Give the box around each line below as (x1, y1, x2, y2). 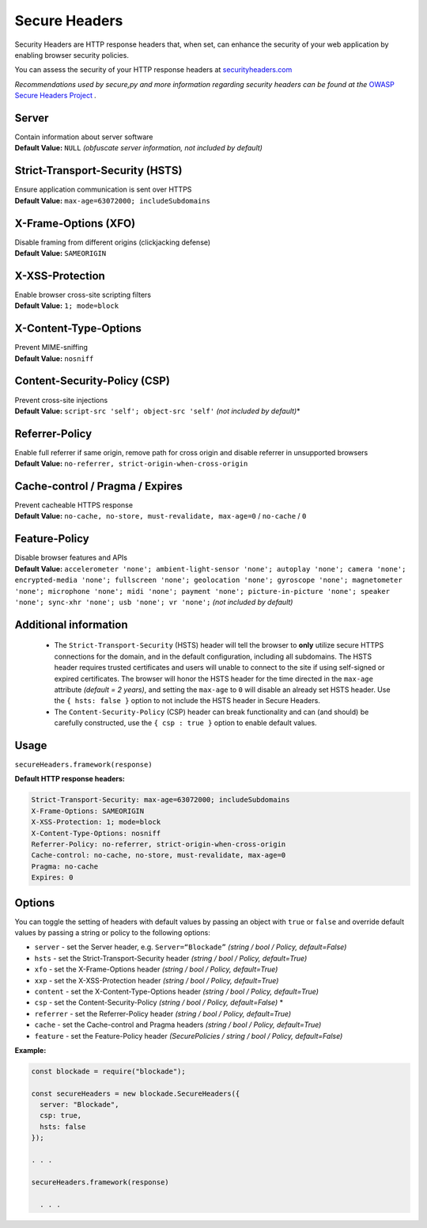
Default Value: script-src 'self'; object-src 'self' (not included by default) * (14, 406, 300, 416)
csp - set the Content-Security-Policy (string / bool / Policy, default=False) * (34, 998, 284, 1007)
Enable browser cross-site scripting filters (14, 290, 152, 299)
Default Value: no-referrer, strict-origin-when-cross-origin (14, 459, 248, 469)
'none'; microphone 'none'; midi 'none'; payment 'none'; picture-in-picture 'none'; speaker (14, 587, 391, 595)
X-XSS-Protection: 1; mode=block (31, 818, 161, 827)
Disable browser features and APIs (14, 553, 128, 562)
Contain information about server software (14, 132, 153, 142)
